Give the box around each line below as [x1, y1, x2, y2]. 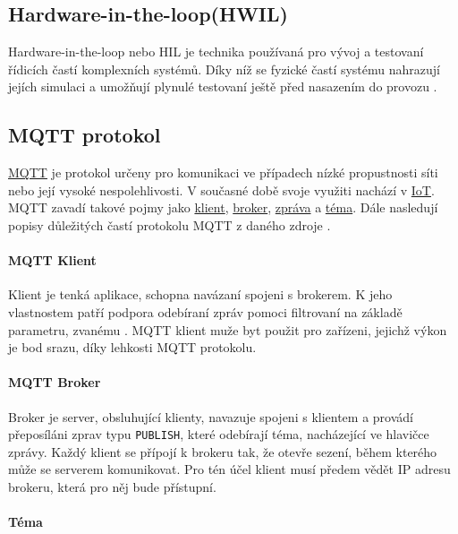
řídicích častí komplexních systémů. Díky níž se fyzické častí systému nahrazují [8, 59, 440, 78]
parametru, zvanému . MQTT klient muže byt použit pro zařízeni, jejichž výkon [8, 320, 447, 339]
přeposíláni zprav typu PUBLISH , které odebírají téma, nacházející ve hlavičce [8, 425, 429, 444]
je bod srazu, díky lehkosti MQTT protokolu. [8, 338, 257, 357]
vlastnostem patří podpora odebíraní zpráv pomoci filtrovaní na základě [8, 302, 403, 321]
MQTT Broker [8, 373, 101, 392]
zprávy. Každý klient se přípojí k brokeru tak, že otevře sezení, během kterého [8, 442, 437, 461]
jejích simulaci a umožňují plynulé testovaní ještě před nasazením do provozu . [8, 77, 437, 96]
